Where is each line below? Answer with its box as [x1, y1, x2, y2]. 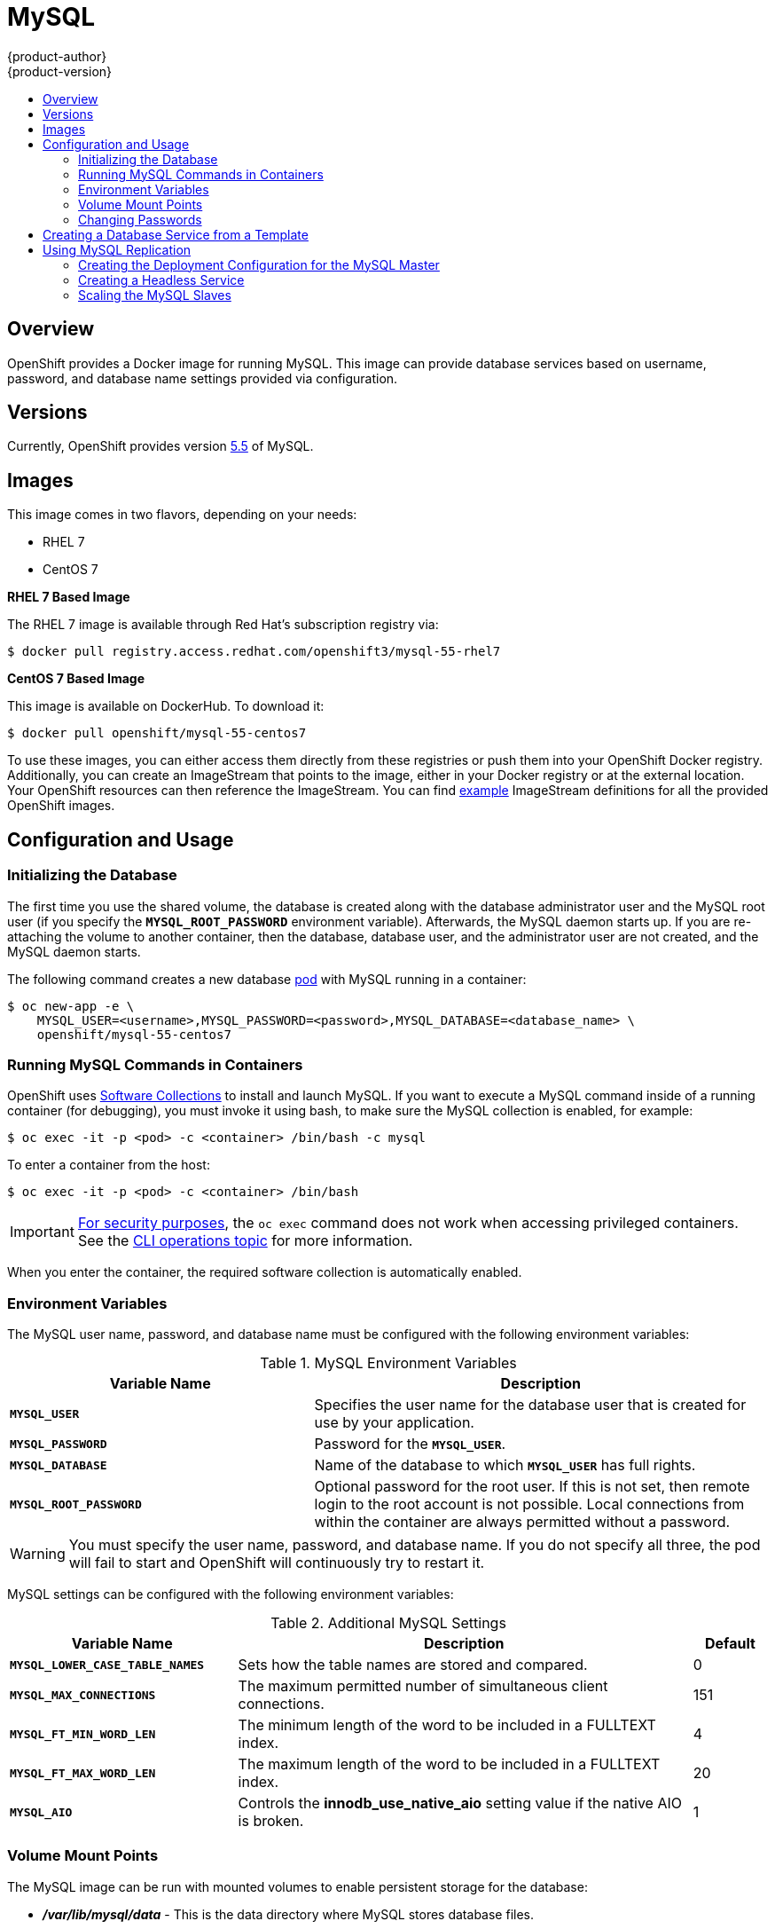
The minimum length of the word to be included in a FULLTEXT [238, 1716, 656, 1734]
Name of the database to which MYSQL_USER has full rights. [314, 1456, 696, 1474]
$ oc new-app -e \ [7, 998, 135, 1013]
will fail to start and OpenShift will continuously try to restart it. [68, 1554, 485, 1571]
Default [704, 1634, 755, 1652]
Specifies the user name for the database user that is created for [314, 1396, 747, 1413]
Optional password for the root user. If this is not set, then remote [314, 1477, 750, 1495]
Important [10, 1223, 74, 1241]
